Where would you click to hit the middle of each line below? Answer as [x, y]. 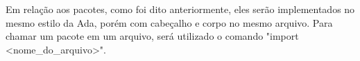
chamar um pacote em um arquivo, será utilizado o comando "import [152, 36]
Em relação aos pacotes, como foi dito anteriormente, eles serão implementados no [180, 9]
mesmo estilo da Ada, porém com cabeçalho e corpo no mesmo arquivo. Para [169, 22]
